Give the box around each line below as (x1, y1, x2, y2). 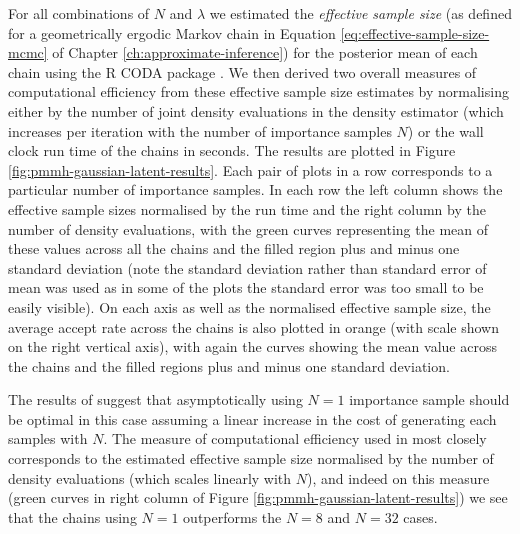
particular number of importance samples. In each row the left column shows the (8, 179, 503, 200)
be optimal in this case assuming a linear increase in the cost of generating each (8, 408, 497, 429)
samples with (8, 428, 88, 449)
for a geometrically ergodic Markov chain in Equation (8, 22, 336, 43)
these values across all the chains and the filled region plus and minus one (8, 238, 460, 259)
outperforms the (183, 506, 282, 527)
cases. (403, 506, 438, 527)
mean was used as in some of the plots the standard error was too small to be (8, 277, 484, 298)
